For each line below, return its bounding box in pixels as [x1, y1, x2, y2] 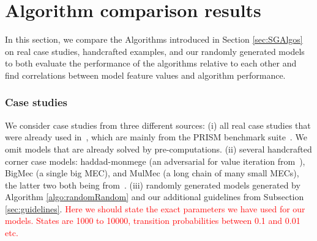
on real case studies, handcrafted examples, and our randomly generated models [5, 45, 305, 57]
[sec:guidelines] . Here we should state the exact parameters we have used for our [5, 202, 305, 215]
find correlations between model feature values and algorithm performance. [5, 68, 286, 81]
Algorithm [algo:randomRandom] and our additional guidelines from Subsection [5, 190, 304, 203]
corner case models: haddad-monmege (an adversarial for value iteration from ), [5, 154, 305, 167]
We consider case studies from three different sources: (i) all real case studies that [5, 118, 311, 131]
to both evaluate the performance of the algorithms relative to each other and [5, 57, 297, 70]
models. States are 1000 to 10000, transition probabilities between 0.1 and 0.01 [5, 214, 300, 227]
